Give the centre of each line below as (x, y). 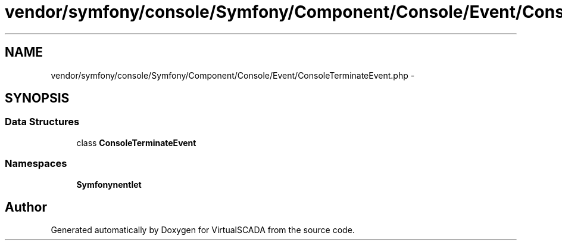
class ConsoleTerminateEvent (136, 142)
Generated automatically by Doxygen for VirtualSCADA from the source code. (203, 230)
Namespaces (36, 164)
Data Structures (42, 122)
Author (26, 207)
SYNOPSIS (37, 98)
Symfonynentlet (109, 184)
